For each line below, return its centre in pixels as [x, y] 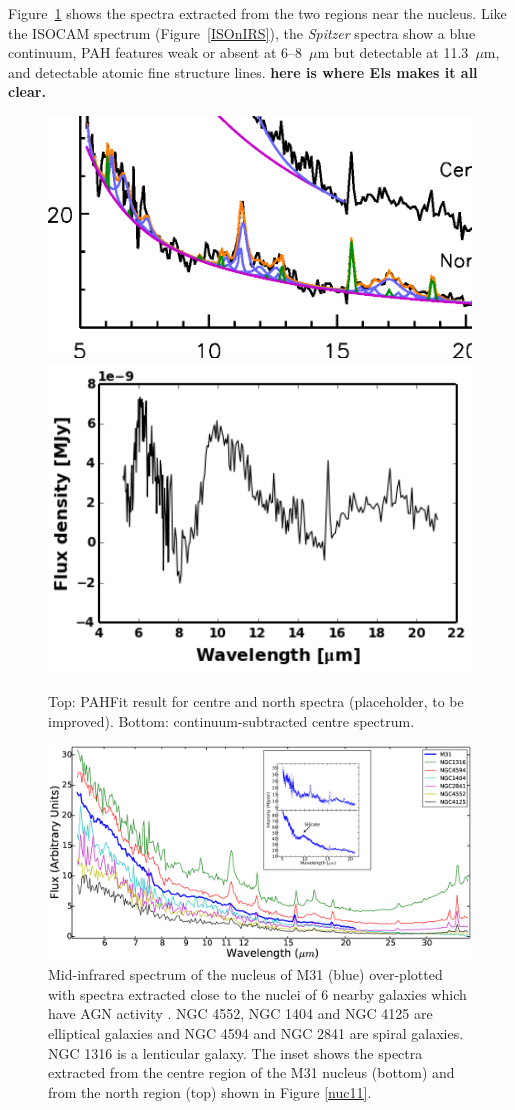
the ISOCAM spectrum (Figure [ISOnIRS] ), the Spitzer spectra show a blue [242, 32]
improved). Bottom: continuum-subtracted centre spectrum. [231, 720]
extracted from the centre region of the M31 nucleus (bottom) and [251, 1072]
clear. [27, 91]
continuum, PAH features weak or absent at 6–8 [155, 52]
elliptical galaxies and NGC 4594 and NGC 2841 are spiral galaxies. [256, 1033]
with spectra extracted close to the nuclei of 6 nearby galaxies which [257, 993]
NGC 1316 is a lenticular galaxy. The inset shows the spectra [235, 1052]
